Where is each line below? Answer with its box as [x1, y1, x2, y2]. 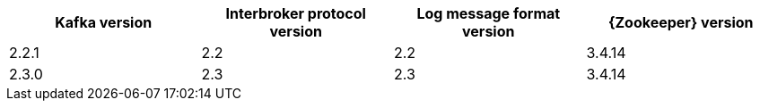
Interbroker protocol [225, 4, 366, 22]
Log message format [416, 4, 561, 22]
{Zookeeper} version [607, 13, 754, 31]
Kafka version [55, 13, 153, 31]
